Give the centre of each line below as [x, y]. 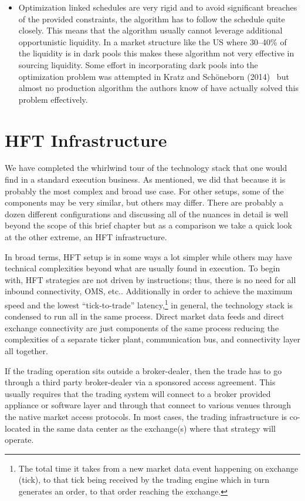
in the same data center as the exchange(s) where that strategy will [154, 428]
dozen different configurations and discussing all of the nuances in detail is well [147, 213]
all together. [26, 351]
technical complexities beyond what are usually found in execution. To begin [143, 268]
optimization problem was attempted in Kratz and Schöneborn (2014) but [154, 76]
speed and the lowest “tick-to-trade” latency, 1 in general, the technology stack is [149, 304]
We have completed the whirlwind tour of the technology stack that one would [146, 168]
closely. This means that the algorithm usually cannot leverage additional [150, 30]
